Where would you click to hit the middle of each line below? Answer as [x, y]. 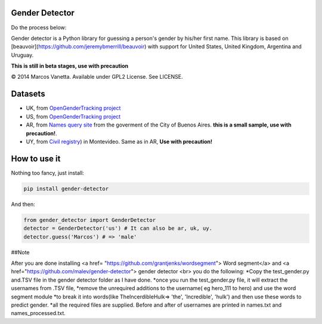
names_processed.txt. [38, 313]
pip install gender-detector [66, 189]
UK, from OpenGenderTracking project [73, 108]
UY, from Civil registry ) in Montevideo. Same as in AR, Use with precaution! [119, 141]
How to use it [36, 158]
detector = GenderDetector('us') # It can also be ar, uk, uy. [118, 229]
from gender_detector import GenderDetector [90, 220]
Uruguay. [22, 55]
